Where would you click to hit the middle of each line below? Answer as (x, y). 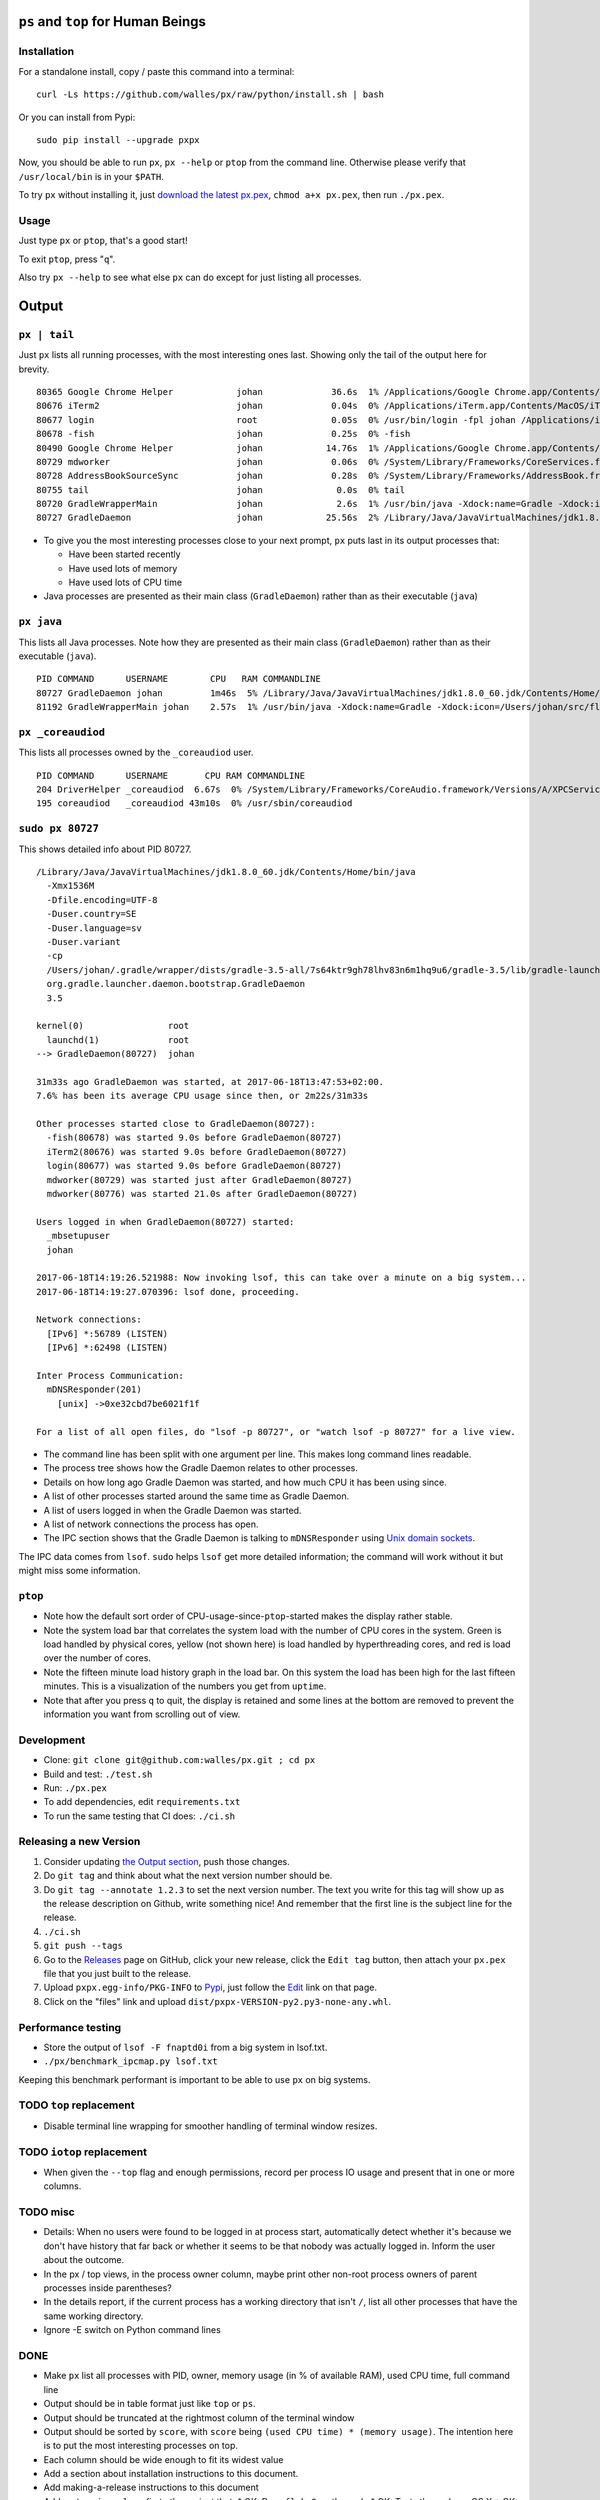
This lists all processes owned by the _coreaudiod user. (136, 752)
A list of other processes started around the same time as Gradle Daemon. (196, 1496)
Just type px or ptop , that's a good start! (103, 241)
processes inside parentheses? (107, 2288)
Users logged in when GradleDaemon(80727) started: (165, 1221)
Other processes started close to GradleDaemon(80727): (176, 1124)
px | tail (46, 334)
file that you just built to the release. (117, 1973)
